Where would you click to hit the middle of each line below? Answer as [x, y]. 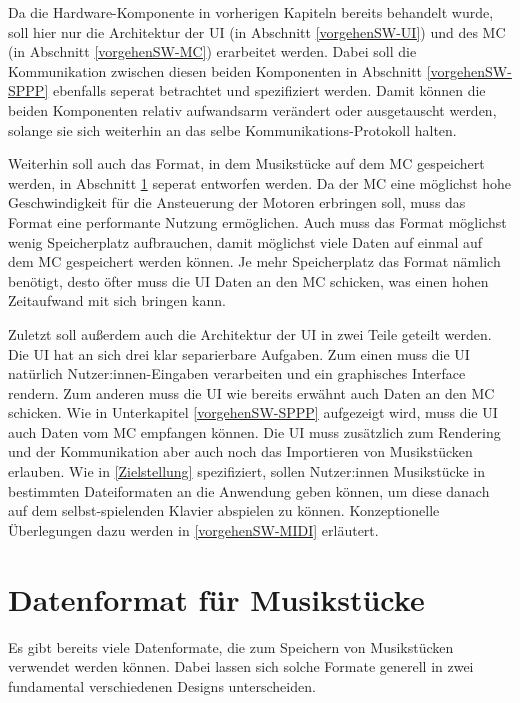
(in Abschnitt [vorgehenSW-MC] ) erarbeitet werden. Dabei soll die [212, 51]
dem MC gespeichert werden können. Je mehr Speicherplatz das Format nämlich [254, 261]
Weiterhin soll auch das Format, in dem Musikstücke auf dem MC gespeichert [246, 163]
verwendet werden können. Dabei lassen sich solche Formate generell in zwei [241, 666]
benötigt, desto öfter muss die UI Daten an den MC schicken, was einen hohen [248, 280]
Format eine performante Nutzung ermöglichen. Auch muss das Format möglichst [257, 221]
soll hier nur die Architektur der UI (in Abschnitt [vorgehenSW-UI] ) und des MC [257, 31]
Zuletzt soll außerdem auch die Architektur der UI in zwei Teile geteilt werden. [250, 333]
